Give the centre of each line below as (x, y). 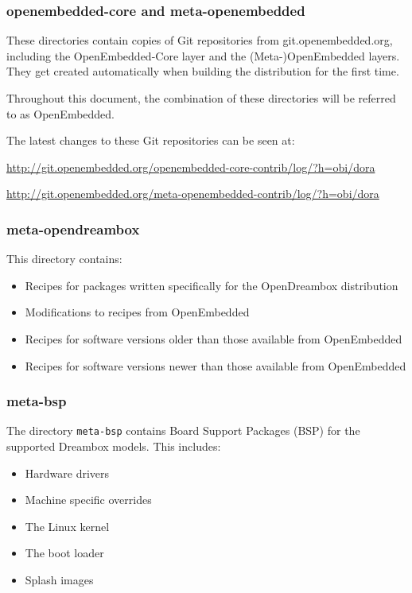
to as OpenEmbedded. (61, 113)
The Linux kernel (67, 526)
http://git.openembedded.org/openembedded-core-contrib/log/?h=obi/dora (191, 167)
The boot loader (64, 553)
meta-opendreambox (73, 229)
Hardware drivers (67, 473)
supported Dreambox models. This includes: (114, 446)
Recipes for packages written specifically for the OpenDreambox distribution (212, 285)
